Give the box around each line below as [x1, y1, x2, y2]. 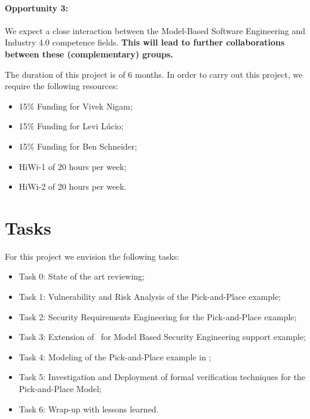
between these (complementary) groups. [5, 47, 173, 60]
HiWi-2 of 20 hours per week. [19, 180, 127, 193]
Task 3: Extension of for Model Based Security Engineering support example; [19, 330, 306, 343]
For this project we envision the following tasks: [5, 250, 180, 262]
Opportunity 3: [5, 1, 68, 14]
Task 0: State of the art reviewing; [19, 270, 145, 283]
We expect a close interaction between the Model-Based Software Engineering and [5, 24, 306, 37]
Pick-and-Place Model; [19, 382, 102, 395]
